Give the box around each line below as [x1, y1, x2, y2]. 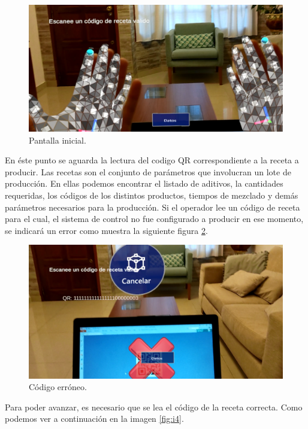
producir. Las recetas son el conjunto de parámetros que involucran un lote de [5, 165, 291, 178]
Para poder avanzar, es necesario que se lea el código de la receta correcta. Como [5, 400, 303, 413]
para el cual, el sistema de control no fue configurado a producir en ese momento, [5, 212, 304, 225]
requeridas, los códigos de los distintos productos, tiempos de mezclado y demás [5, 188, 298, 201]
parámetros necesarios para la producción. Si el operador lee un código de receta [5, 200, 300, 213]
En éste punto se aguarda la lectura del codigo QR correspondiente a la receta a [5, 154, 299, 166]
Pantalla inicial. [29, 133, 86, 146]
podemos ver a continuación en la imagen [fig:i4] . [5, 412, 184, 425]
